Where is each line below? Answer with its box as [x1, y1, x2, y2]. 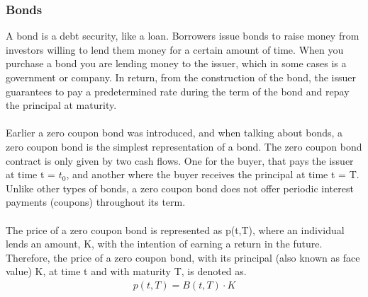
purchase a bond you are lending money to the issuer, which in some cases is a [6, 56, 347, 71]
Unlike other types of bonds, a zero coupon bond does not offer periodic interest [6, 180, 354, 195]
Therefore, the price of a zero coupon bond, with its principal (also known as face [6, 250, 360, 264]
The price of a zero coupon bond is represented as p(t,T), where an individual [6, 222, 345, 237]
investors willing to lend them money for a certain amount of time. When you [6, 42, 344, 57]
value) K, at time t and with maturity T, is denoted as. [6, 264, 247, 279]
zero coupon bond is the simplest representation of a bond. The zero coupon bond [6, 139, 362, 153]
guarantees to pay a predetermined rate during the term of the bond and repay [6, 83, 350, 98]
